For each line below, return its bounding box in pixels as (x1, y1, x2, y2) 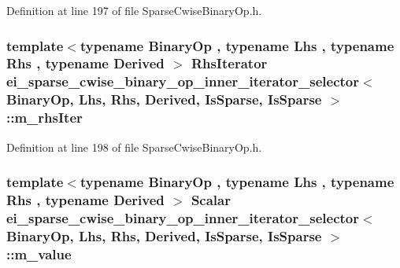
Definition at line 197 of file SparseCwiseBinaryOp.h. (6, 2, 262, 18)
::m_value (6, 244, 72, 263)
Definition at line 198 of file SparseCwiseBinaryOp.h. (6, 138, 262, 155)
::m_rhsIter (6, 108, 83, 127)
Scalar (191, 189, 231, 209)
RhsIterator (191, 53, 268, 73)
